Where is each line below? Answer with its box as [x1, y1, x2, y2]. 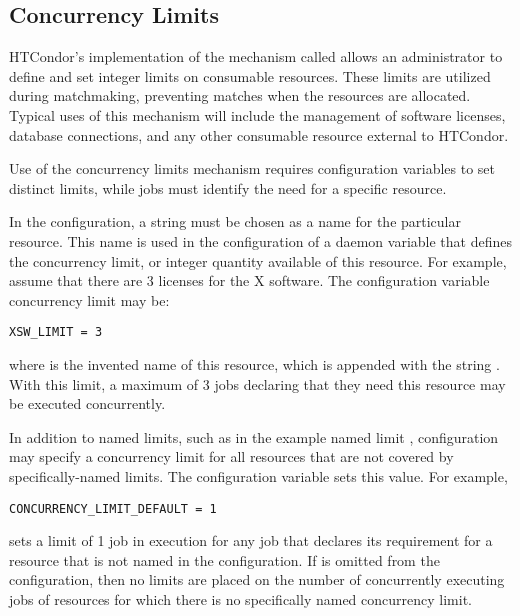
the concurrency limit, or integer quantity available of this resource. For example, [9, 250, 507, 271]
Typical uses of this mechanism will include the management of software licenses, [9, 104, 506, 125]
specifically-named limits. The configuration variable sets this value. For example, [9, 465, 508, 486]
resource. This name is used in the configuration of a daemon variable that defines [9, 230, 512, 251]
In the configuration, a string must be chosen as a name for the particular [9, 211, 462, 232]
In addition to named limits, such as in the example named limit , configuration [9, 426, 499, 447]
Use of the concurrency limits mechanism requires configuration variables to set [9, 158, 495, 179]
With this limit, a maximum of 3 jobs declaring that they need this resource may [9, 373, 506, 394]
